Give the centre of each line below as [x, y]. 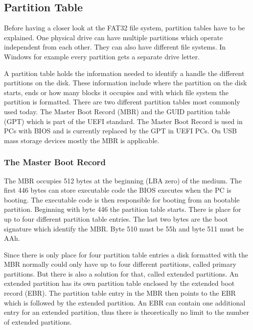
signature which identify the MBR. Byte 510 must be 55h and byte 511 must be [124, 228]
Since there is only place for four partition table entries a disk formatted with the [126, 254]
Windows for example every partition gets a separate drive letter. [102, 56]
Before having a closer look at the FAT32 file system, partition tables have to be [125, 28]
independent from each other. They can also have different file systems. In [115, 47]
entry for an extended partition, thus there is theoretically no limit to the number [126, 312]
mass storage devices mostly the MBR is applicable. [82, 140]
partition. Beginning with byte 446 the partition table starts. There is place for [123, 209]
